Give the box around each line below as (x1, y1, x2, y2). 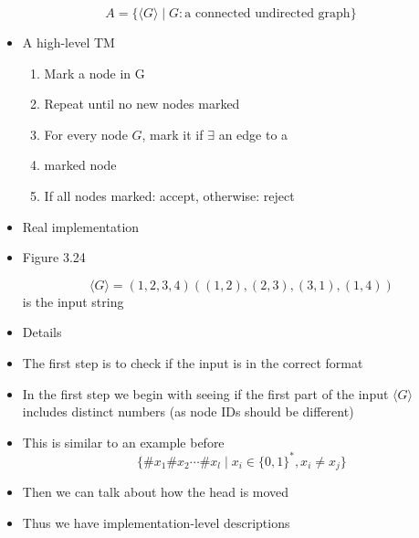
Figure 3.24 (22, 248, 86, 267)
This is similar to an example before (22, 432, 225, 451)
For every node (44, 124, 128, 143)
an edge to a (218, 124, 288, 143)
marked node (44, 155, 117, 174)
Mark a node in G (44, 63, 145, 82)
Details (22, 322, 62, 342)
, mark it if (141, 124, 204, 143)
